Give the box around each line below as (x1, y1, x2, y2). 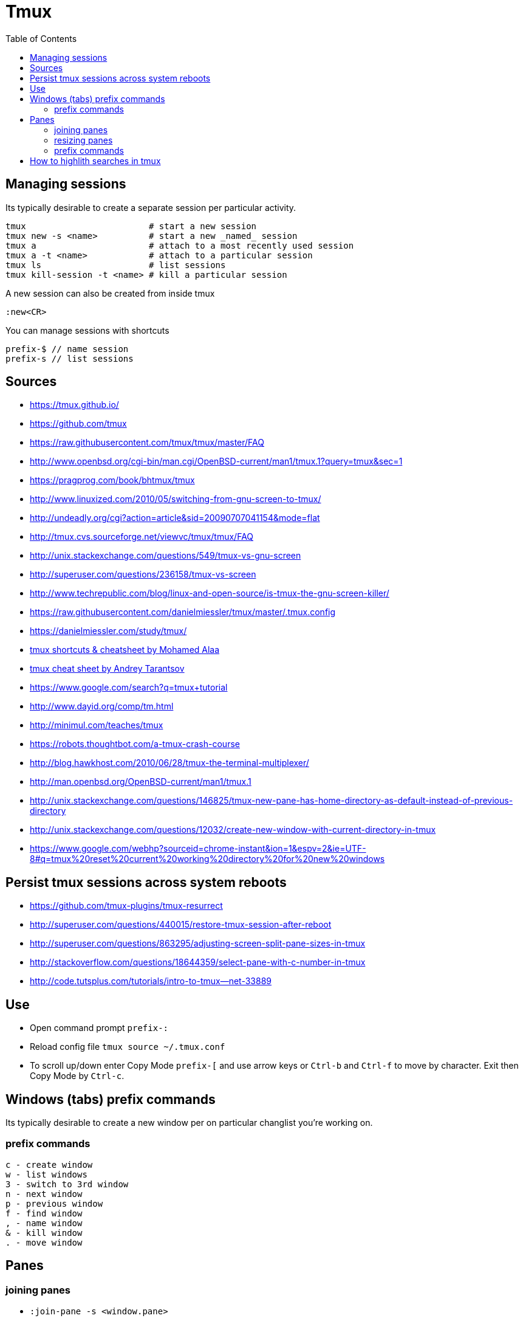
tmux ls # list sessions (5, 260, 226, 270)
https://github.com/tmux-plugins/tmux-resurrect (30, 900, 223, 911)
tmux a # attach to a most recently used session (5, 240, 354, 250)
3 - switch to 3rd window (5, 1179, 129, 1189)
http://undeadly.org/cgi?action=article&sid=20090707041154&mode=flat (30, 512, 320, 523)
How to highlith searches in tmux (30, 155, 161, 166)
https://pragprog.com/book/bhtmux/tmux (30, 475, 195, 486)
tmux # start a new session (5, 221, 257, 231)
